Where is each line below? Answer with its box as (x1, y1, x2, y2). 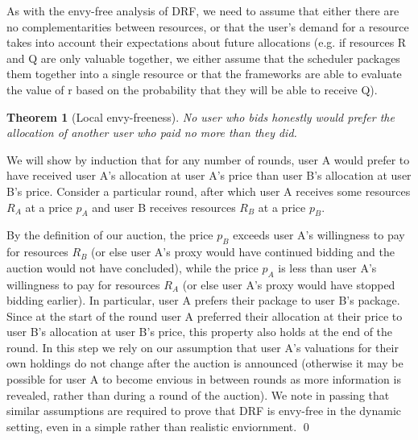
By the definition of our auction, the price (6, 226, 213, 243)
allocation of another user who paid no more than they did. (6, 124, 297, 141)
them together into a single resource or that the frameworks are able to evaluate (6, 65, 402, 82)
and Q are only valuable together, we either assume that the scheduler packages (6, 49, 400, 66)
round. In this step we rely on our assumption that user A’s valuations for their (6, 338, 399, 355)
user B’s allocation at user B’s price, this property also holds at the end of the (6, 323, 393, 340)
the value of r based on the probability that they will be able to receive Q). (6, 81, 378, 98)
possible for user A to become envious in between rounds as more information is (6, 371, 401, 388)
